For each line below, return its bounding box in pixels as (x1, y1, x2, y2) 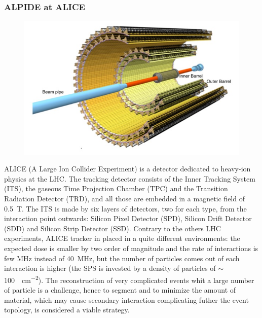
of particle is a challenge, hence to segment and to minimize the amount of (4, 284, 236, 295)
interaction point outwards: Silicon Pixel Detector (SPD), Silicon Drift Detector (4, 213, 252, 224)
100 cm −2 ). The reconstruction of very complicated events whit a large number (4, 273, 254, 285)
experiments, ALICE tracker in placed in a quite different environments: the (4, 233, 240, 243)
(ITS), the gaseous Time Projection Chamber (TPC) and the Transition (4, 183, 228, 194)
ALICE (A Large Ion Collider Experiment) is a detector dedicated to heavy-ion (4, 163, 251, 174)
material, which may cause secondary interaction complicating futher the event (4, 294, 249, 305)
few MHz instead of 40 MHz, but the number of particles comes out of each (4, 253, 240, 263)
